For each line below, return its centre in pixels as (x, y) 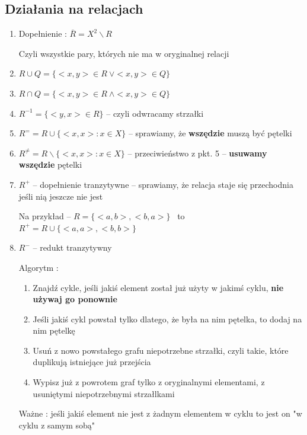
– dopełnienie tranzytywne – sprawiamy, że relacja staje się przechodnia (163, 184)
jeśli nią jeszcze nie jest (61, 196)
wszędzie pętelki (50, 164)
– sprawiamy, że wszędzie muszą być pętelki (210, 133)
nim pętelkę (54, 330)
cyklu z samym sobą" (57, 425)
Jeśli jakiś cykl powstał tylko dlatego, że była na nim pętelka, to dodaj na (167, 319)
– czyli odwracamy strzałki (155, 113)
